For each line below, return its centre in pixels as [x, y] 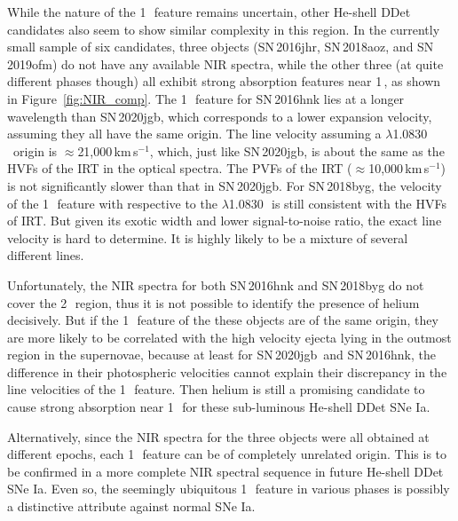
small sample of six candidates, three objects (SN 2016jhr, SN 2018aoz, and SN [221, 47]
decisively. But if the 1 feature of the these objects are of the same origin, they [223, 320]
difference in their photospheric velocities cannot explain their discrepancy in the [227, 371]
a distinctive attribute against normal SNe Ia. [131, 506]
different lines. [46, 255]
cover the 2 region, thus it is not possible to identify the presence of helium [213, 302]
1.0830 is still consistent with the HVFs [337, 203]
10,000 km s [399, 168]
